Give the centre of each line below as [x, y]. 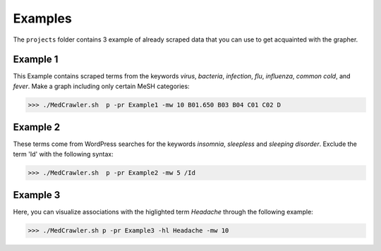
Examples [42, 18]
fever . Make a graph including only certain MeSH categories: [101, 86]
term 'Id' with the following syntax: [64, 154]
